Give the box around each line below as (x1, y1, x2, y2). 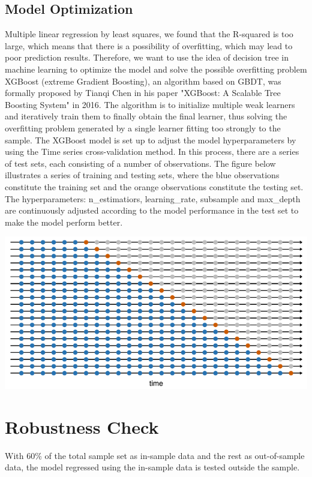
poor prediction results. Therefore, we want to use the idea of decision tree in (5, 51, 289, 64)
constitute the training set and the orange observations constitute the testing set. (5, 180, 304, 193)
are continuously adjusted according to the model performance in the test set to (5, 204, 299, 217)
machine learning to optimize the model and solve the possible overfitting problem (5, 62, 307, 75)
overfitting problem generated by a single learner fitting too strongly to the (5, 121, 281, 134)
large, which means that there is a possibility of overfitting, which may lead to (5, 39, 293, 52)
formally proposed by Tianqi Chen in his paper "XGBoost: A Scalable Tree (5, 86, 281, 99)
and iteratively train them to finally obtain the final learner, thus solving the (5, 110, 287, 122)
